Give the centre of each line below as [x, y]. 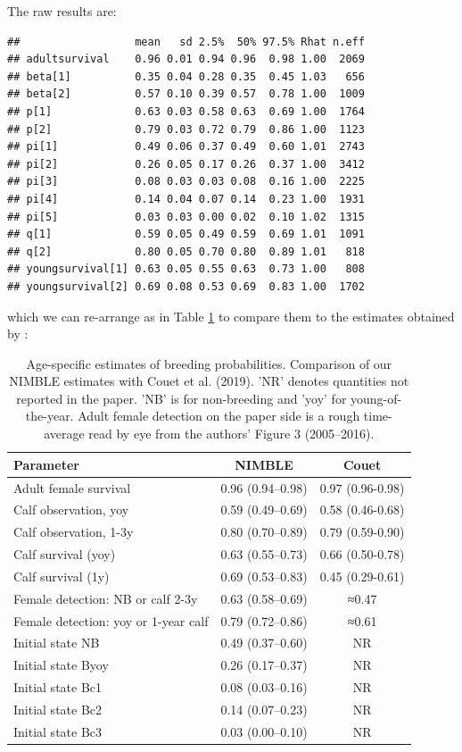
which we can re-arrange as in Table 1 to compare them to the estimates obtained [231, 316]
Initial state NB [57, 643]
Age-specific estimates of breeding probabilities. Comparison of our [209, 363]
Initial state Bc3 [58, 731]
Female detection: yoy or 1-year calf [111, 620]
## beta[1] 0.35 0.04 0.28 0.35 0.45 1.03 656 [186, 76]
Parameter [46, 464]
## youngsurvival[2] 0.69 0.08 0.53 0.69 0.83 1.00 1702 [186, 286]
